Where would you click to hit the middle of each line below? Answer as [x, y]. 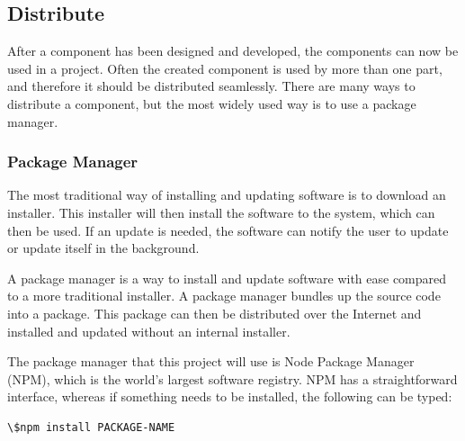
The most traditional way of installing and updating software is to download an [227, 195]
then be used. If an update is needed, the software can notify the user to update [228, 230]
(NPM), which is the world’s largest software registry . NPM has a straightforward [232, 378]
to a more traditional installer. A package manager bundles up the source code [224, 296]
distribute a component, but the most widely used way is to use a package [212, 103]
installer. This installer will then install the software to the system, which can [221, 212]
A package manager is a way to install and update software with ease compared [227, 278]
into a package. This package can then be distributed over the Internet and [215, 313]
